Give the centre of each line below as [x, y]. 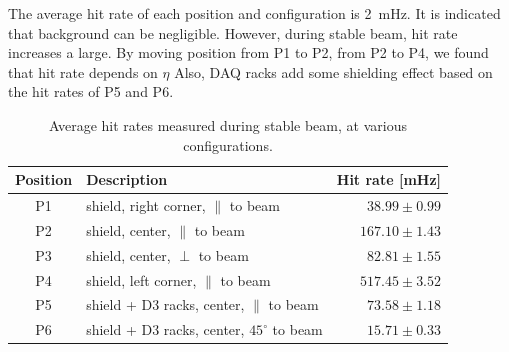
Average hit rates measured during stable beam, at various [228, 124]
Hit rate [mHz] [389, 179]
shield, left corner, [141, 279]
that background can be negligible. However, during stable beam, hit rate [233, 32]
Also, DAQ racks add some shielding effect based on [333, 71]
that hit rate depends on [83, 71]
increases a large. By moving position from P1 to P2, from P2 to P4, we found [248, 52]
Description [127, 179]
